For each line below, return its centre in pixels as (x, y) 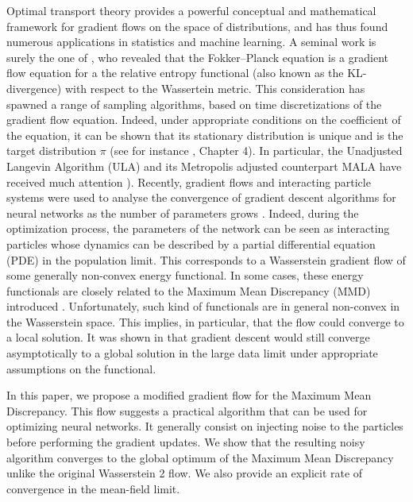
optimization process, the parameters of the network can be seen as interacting (198, 228)
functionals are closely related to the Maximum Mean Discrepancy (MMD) (189, 290)
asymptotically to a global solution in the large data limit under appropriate (192, 353)
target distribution (51, 151)
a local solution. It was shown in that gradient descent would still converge (188, 337)
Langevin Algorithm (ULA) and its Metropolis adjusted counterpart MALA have (204, 166)
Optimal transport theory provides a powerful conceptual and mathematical (191, 10)
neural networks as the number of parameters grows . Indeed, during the (183, 212)
